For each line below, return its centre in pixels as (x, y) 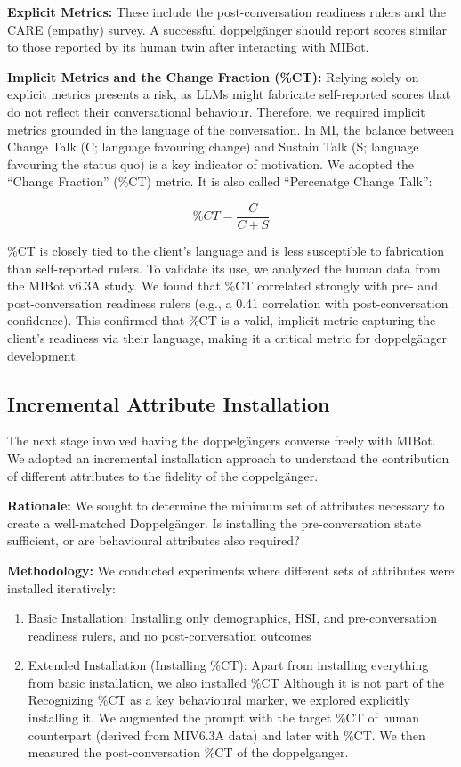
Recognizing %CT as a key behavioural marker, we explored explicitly (219, 700)
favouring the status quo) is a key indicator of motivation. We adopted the (210, 163)
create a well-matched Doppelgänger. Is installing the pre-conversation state (214, 522)
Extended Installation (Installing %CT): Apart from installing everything (228, 665)
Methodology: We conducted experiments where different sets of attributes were (231, 570)
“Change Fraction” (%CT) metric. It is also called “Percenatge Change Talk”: (220, 181)
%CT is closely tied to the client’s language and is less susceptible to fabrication (226, 250)
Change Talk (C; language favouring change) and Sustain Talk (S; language (213, 147)
